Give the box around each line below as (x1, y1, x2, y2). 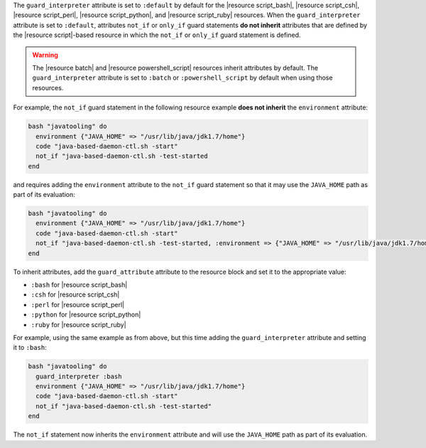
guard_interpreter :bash (35, 372, 122, 380)
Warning (32, 50, 58, 59)
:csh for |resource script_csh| (31, 290, 120, 299)
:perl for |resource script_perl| (31, 300, 124, 309)
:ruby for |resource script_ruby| (31, 320, 127, 329)
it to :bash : (13, 343, 47, 352)
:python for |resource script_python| (31, 310, 141, 319)
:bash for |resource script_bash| (31, 280, 128, 289)
